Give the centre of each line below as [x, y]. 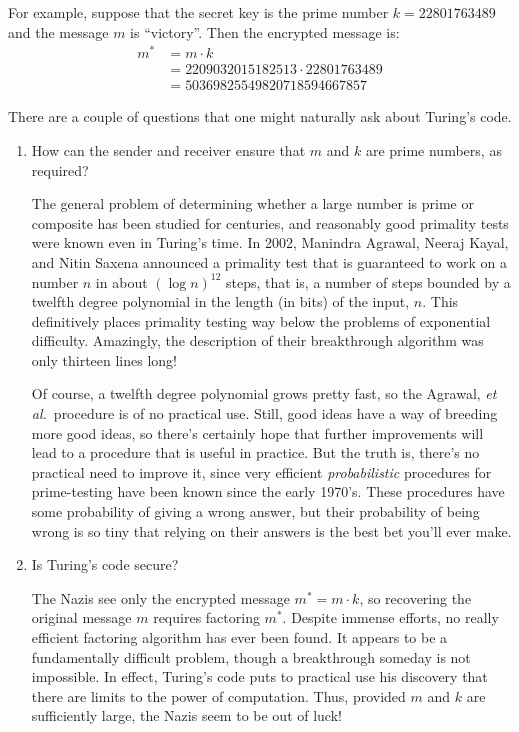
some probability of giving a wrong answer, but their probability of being [255, 511]
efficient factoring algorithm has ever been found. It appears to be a [239, 637]
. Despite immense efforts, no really [390, 617]
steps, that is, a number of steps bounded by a [368, 281]
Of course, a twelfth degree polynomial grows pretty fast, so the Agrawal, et [264, 393]
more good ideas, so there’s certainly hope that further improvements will [257, 432]
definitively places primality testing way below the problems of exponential [261, 320]
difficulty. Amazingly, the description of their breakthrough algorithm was [257, 340]
